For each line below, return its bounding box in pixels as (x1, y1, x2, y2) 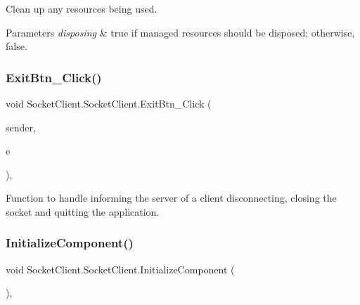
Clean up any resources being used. (6, 1, 157, 15)
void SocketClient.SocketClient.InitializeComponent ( (6, 261, 235, 276)
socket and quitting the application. (6, 204, 160, 219)
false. (6, 39, 27, 53)
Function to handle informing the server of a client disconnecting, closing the (6, 190, 337, 205)
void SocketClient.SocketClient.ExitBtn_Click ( (6, 96, 212, 110)
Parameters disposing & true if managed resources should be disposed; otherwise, (6, 25, 355, 39)
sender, (6, 119, 36, 134)
